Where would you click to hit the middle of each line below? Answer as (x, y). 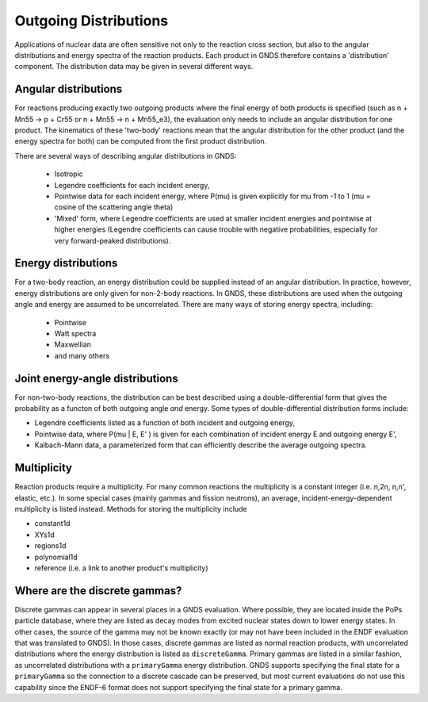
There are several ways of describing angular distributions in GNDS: (126, 155)
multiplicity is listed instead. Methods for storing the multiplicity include (131, 508)
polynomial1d (56, 557)
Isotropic (69, 174)
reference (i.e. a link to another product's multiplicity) (122, 568)
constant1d (52, 524)
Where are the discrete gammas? (98, 591)
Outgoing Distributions (92, 21)
